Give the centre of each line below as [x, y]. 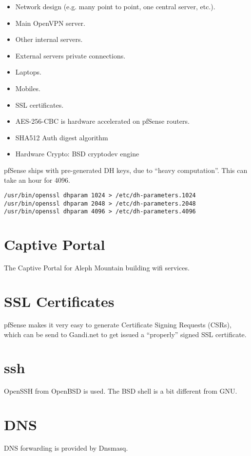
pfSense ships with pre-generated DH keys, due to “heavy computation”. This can [126, 170]
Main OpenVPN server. [50, 23]
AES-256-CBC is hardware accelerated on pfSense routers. [102, 121]
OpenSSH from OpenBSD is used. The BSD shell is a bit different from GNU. [121, 391]
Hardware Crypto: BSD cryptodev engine [77, 154]
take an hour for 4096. [37, 180]
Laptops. [28, 72]
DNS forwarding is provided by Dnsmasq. [66, 447]
